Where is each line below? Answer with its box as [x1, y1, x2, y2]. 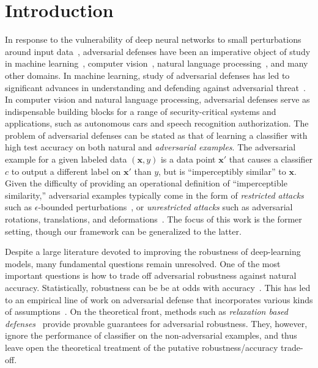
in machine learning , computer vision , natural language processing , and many [5, 57, 308, 70]
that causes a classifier [229, 153, 313, 166]
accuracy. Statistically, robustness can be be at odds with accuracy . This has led [5, 281, 311, 293]
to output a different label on [11, 164, 121, 177]
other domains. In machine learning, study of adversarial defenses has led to [5, 68, 290, 81]
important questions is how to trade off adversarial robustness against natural [5, 269, 297, 282]
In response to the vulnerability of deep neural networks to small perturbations [5, 33, 301, 46]
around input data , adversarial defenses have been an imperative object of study [5, 45, 311, 57]
